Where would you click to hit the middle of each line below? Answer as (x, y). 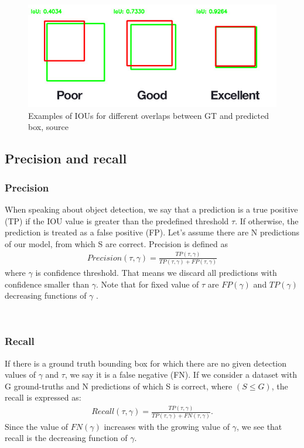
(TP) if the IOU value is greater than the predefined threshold (117, 220)
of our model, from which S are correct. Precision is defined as (116, 243)
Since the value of (37, 426)
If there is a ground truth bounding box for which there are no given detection (146, 363)
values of (20, 375)
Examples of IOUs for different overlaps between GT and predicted (148, 115)
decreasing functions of (46, 295)
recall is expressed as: (43, 397)
